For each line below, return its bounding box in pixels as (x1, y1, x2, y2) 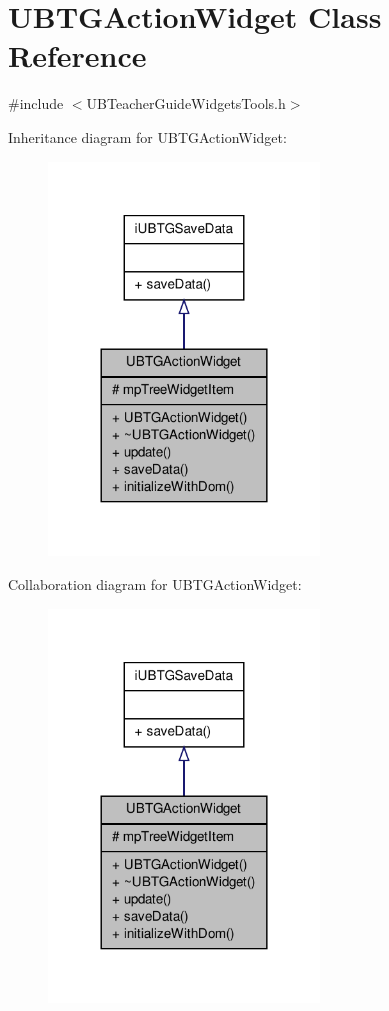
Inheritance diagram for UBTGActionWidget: (8, 126, 287, 147)
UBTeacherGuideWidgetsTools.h (86, 93, 286, 114)
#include (8, 93, 64, 114)
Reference (8, 35, 147, 76)
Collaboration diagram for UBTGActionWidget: (8, 573, 302, 594)
